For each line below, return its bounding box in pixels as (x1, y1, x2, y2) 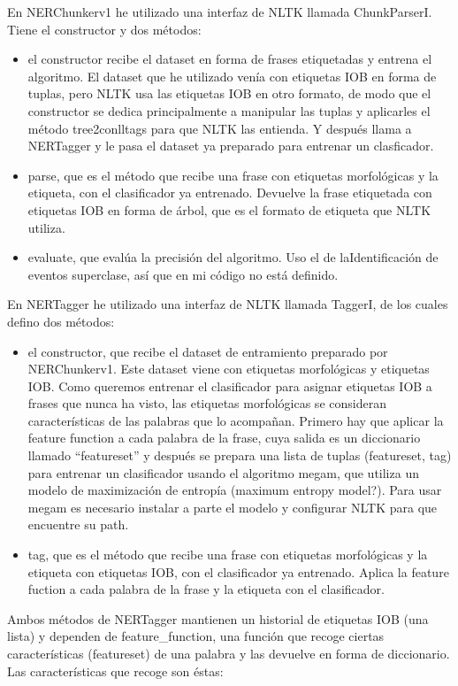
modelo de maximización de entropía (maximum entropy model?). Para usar (27, 481, 442, 499)
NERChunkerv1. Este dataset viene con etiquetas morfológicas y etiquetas (27, 359, 430, 378)
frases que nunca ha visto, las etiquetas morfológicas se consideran (27, 394, 386, 412)
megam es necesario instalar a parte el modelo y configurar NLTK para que (27, 497, 438, 516)
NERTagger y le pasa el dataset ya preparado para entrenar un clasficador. (27, 136, 434, 155)
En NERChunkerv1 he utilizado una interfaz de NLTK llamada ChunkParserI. (7, 3, 432, 20)
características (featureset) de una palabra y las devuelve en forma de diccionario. (7, 644, 450, 662)
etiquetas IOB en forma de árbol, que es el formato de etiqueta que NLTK (27, 200, 431, 219)
